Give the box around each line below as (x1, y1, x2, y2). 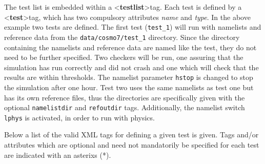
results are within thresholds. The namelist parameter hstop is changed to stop (4, 72, 253, 83)
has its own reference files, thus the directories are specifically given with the (4, 92, 245, 102)
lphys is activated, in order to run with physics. (4, 112, 155, 122)
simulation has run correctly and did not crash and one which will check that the (4, 61, 259, 72)
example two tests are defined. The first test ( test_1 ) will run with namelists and (4, 22, 261, 32)
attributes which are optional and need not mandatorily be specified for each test (4, 139, 259, 150)
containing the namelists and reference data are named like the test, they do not (4, 42, 257, 52)
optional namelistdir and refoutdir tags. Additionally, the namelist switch (4, 102, 245, 113)
